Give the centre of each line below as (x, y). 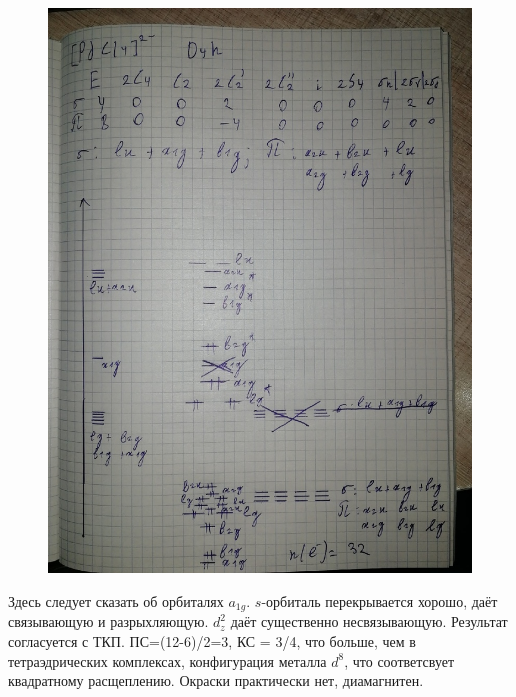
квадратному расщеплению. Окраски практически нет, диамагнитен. (216, 680)
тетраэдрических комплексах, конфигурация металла (167, 660)
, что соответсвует (399, 660)
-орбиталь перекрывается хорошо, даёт (379, 600)
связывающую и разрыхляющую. (108, 621)
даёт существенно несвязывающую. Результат (369, 621)
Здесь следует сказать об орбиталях (116, 600)
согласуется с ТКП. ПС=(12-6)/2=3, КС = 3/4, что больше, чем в (212, 640)
